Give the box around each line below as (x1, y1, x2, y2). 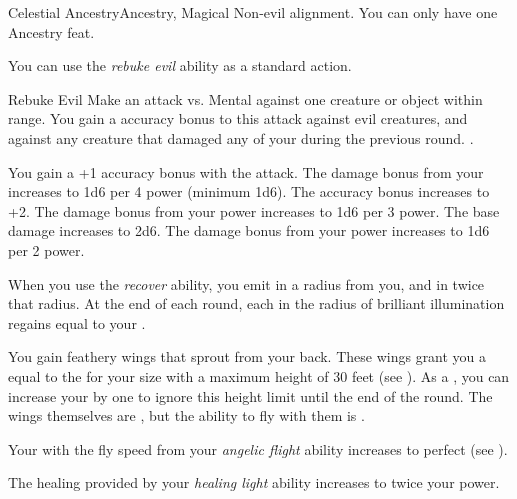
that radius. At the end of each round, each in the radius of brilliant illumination (8, 293, 505, 314)
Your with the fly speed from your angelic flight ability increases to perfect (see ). (8, 438, 508, 459)
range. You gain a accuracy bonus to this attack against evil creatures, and (8, 108, 468, 129)
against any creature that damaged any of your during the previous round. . (8, 127, 474, 148)
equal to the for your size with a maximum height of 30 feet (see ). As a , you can (8, 365, 510, 386)
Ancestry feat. (8, 21, 95, 42)
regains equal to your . (8, 312, 146, 333)
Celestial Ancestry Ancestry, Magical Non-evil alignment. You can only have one (8, 2, 498, 22)
